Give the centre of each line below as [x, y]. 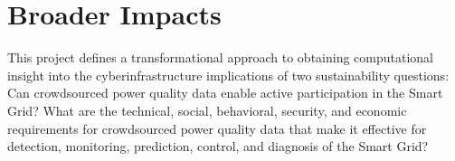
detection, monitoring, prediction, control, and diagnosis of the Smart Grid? [218, 146]
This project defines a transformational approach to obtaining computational [221, 57]
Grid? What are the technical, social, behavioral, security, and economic [207, 110]
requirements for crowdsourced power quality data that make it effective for [217, 128]
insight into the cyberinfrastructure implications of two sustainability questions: [228, 75]
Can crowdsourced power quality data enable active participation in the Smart [225, 93]
